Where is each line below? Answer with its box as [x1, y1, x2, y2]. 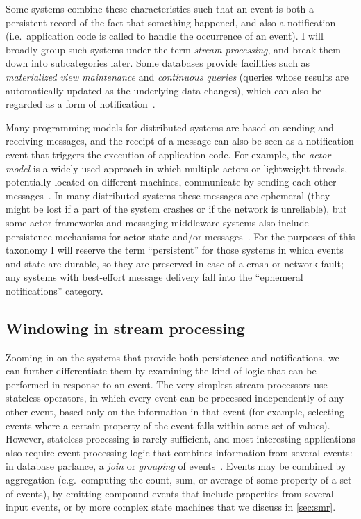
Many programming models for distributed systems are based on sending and [6, 120, 334, 134]
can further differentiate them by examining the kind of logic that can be [6, 363, 317, 378]
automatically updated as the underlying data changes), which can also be [6, 83, 322, 97]
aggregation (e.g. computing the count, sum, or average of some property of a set [6, 472, 352, 487]
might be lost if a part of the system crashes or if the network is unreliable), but [6, 201, 347, 216]
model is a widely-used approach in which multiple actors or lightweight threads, [6, 160, 348, 175]
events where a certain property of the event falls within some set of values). [6, 418, 330, 432]
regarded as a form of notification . [6, 97, 156, 111]
